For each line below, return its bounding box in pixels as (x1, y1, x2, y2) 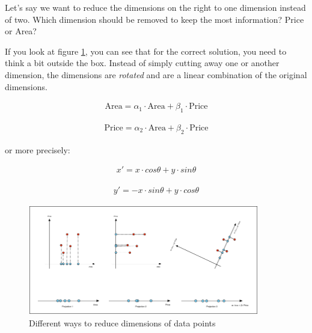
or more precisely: (5, 143, 70, 156)
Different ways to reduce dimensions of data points (29, 316, 216, 329)
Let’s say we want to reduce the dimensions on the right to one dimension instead (5, 1, 306, 13)
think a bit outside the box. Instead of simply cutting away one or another (5, 57, 280, 69)
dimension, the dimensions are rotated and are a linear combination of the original (5, 68, 307, 81)
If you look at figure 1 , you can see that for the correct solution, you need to (5, 44, 287, 57)
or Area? (5, 25, 37, 37)
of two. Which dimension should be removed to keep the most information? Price (5, 13, 304, 25)
